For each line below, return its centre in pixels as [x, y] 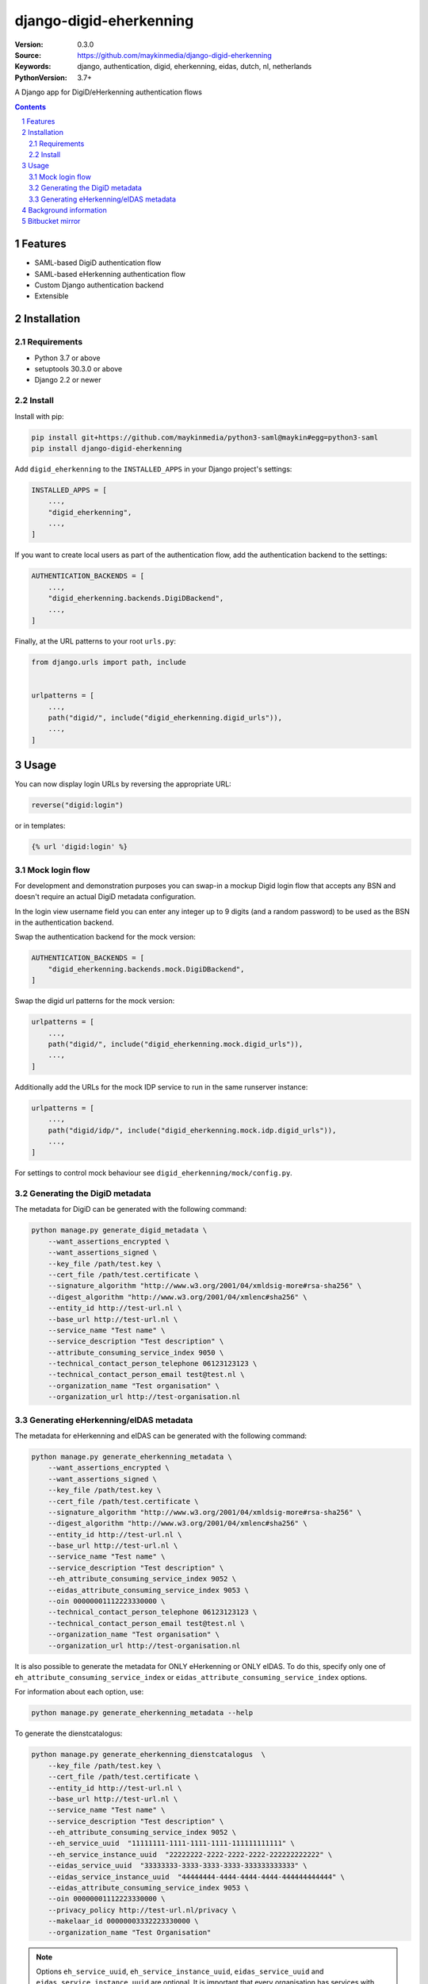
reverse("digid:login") [78, 805]
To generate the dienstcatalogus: [69, 1733]
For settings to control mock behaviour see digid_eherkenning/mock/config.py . [153, 1173]
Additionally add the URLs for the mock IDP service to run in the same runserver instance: [161, 1086]
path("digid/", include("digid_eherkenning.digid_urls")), [165, 717]
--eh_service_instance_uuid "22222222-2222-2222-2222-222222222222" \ [190, 1854]
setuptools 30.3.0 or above [78, 369]
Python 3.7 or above [67, 358]
